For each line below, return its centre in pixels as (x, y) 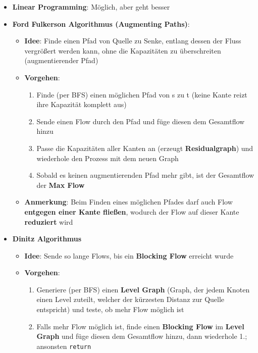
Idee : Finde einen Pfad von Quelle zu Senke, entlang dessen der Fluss (133, 41)
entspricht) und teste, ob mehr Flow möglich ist (110, 309)
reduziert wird (49, 221)
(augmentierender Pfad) (61, 60)
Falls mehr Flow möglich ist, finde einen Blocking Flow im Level (140, 326)
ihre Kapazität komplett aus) (82, 104)
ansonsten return (64, 346)
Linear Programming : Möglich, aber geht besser (91, 7)
